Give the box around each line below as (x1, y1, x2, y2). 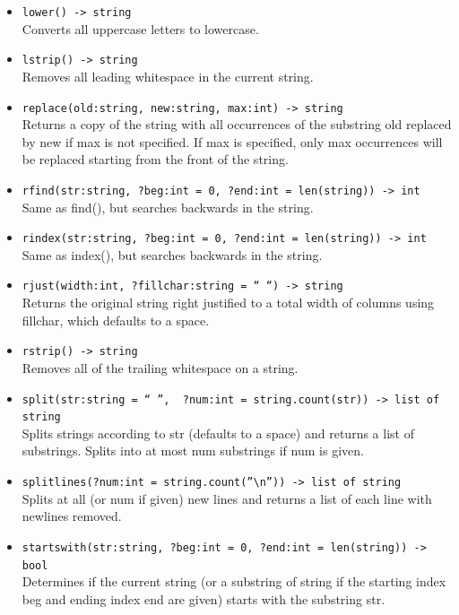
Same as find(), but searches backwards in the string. (22, 197, 314, 216)
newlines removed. (22, 507, 122, 525)
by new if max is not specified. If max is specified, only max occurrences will (22, 132, 443, 151)
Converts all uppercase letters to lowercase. (22, 19, 259, 38)
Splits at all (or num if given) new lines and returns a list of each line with (22, 489, 432, 507)
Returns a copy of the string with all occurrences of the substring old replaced (22, 115, 452, 134)
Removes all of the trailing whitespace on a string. (22, 358, 299, 377)
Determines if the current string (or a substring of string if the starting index (22, 572, 446, 591)
